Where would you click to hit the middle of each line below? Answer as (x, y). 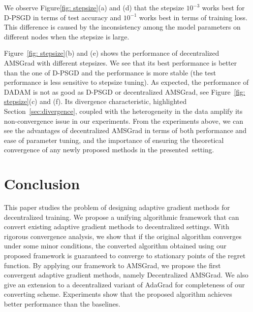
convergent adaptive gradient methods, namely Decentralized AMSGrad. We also (126, 275)
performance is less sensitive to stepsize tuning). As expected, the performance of (126, 82)
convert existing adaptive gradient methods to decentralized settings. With (117, 226)
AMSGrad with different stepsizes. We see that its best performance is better (120, 62)
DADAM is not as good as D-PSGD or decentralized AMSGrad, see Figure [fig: (125, 91)
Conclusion (42, 184)
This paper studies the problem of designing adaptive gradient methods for (117, 207)
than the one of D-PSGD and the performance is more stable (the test (110, 72)
